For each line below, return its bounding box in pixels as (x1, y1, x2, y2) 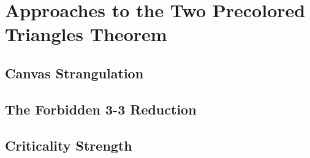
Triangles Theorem (5, 21, 167, 47)
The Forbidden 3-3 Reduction (5, 99, 197, 118)
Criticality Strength (5, 135, 132, 154)
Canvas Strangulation (5, 63, 144, 82)
